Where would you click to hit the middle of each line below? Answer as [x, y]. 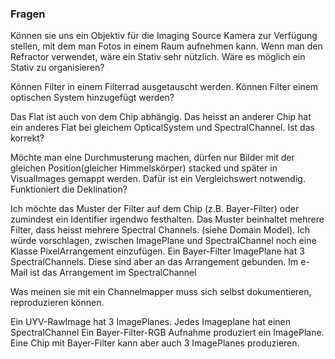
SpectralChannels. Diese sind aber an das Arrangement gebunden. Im [154, 262]
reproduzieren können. [57, 303]
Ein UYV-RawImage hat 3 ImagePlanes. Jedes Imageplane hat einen [150, 322]
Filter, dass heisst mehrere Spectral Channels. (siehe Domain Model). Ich [160, 230]
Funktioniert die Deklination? [69, 189]
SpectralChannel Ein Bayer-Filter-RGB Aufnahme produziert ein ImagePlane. [167, 333]
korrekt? [27, 138]
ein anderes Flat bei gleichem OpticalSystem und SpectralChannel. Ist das [162, 128]
